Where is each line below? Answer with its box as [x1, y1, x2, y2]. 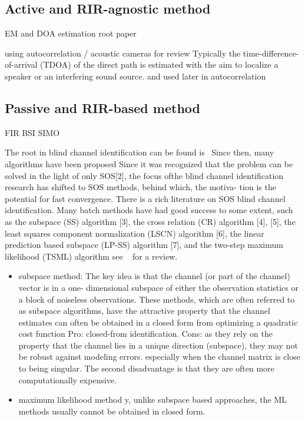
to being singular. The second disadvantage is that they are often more [18, 362, 274, 374]
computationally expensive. [18, 373, 117, 386]
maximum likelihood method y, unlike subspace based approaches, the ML [18, 393, 287, 406]
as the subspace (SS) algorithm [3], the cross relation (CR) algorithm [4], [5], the [5, 215, 296, 227]
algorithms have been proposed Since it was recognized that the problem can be [5, 157, 293, 170]
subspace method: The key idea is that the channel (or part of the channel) [18, 270, 290, 282]
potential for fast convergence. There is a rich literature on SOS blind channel [5, 192, 286, 204]
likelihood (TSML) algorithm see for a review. [5, 250, 178, 262]
